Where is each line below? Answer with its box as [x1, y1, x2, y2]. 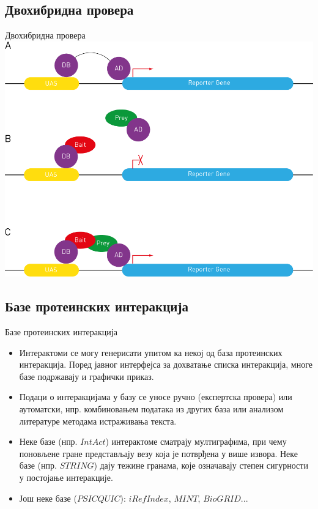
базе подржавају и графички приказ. [19, 370, 154, 382]
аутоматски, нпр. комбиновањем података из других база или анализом [19, 402, 284, 415]
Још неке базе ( [19, 491, 77, 504]
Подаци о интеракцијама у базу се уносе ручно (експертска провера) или [19, 390, 292, 403]
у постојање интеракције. [19, 470, 113, 483]
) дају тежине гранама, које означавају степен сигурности [94, 459, 308, 472]
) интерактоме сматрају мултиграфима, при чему [105, 435, 287, 448]
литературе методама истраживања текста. [19, 414, 177, 427]
